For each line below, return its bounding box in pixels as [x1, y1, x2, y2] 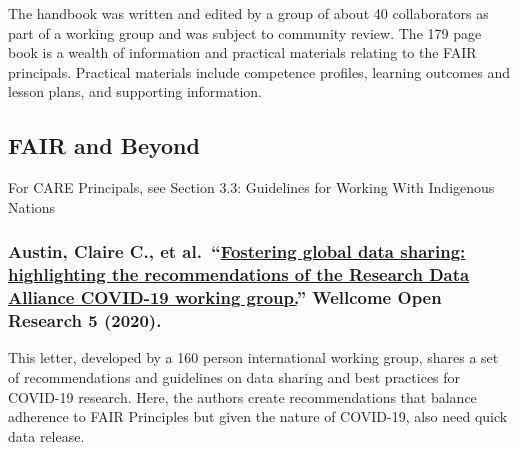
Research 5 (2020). [8, 308, 162, 333]
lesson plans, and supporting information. [8, 81, 263, 102]
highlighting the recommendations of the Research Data [8, 262, 470, 287]
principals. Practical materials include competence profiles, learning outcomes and [8, 61, 510, 82]
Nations [8, 196, 56, 217]
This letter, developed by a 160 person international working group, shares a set [8, 347, 499, 368]
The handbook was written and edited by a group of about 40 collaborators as [8, 3, 489, 23]
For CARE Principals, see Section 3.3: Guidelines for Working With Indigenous [8, 177, 495, 198]
